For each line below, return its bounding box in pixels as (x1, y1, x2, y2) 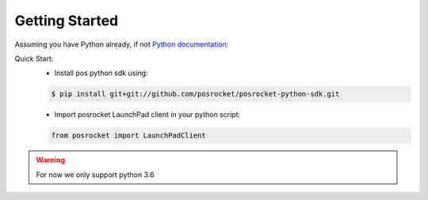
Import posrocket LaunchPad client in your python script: (54, 110, 241, 119)
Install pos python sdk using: (54, 68, 148, 78)
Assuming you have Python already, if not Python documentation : (14, 40, 229, 49)
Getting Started (14, 12, 119, 29)
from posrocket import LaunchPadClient (51, 131, 206, 140)
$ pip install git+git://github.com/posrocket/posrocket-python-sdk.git (51, 89, 340, 99)
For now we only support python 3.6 (36, 170, 155, 179)
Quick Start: (14, 54, 54, 63)
